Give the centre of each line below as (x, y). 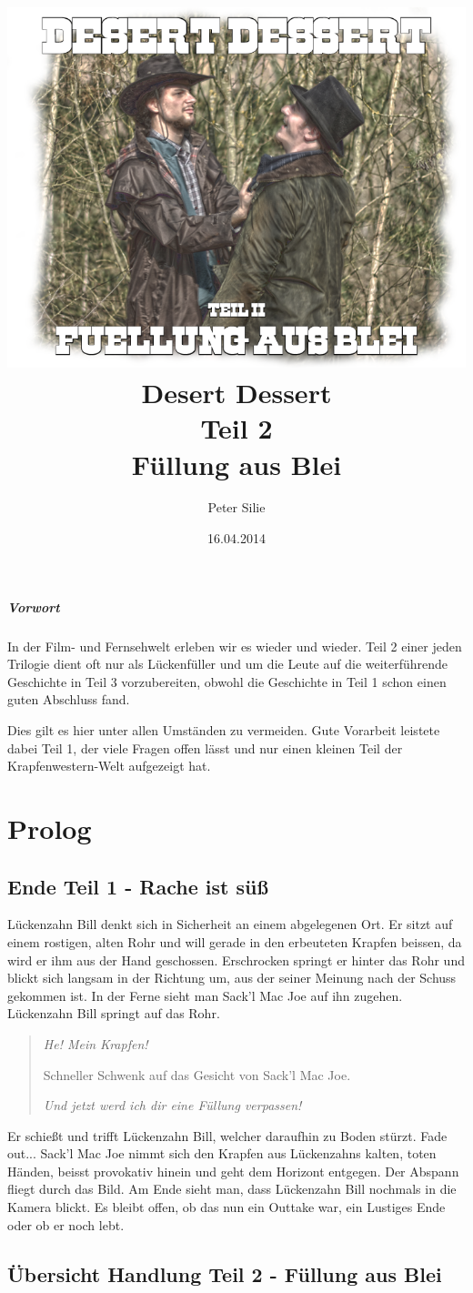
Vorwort (34, 606)
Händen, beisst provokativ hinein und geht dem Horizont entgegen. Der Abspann (233, 1171)
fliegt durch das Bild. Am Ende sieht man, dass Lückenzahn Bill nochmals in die (232, 1189)
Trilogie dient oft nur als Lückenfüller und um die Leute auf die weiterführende (228, 664)
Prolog (50, 828)
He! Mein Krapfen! (96, 1043)
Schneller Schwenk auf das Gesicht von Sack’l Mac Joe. (197, 1074)
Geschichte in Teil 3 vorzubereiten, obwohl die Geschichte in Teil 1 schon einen (227, 681)
